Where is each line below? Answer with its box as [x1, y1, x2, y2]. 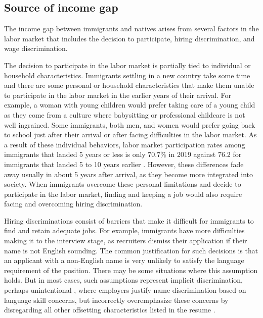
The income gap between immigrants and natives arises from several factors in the [4, 23, 259, 34]
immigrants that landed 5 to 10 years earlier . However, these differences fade [4, 158, 244, 169]
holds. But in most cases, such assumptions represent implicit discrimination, [4, 275, 243, 285]
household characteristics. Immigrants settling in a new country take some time [4, 70, 250, 80]
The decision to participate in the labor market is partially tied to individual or [4, 60, 251, 70]
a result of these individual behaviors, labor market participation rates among [4, 139, 245, 149]
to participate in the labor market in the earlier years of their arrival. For [4, 89, 232, 100]
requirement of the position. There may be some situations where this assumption [4, 264, 258, 275]
